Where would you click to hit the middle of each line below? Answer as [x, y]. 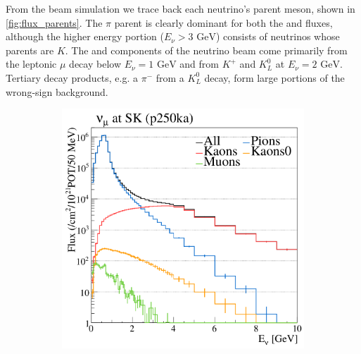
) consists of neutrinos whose [278, 36]
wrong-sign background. [57, 91]
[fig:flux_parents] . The [54, 22]
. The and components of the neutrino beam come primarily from [206, 50]
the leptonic [31, 64]
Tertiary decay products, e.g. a [72, 77]
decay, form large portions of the [274, 77]
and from [199, 64]
